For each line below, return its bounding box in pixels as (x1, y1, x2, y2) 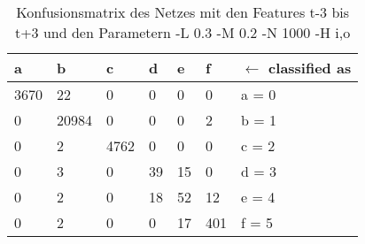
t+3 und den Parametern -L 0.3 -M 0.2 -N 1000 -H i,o (14, 22, 351, 42)
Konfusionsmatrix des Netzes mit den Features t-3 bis (16, 2, 350, 22)
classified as (268, 57, 352, 78)
